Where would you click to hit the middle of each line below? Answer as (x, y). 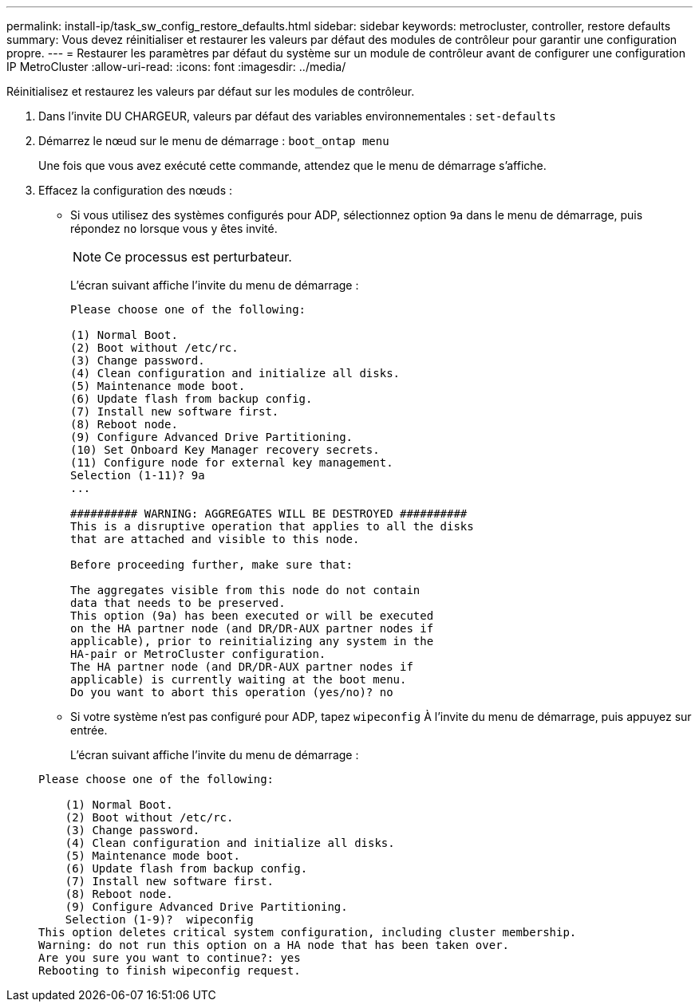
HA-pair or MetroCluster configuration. (198, 654)
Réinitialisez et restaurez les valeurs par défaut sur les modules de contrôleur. (211, 91)
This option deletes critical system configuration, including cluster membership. (308, 932)
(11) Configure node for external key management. (232, 463)
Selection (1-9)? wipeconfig (159, 919)
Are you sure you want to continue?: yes (170, 958)
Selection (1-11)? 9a (138, 475)
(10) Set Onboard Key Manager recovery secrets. (225, 450)
